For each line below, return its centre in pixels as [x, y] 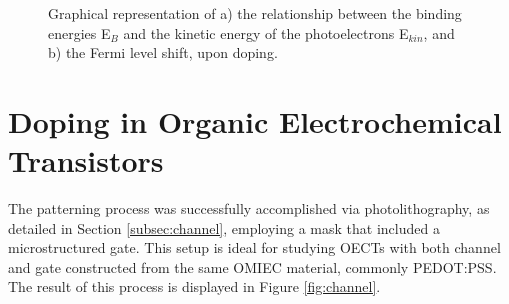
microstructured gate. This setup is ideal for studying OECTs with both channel [254, 247]
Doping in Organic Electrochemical [255, 120]
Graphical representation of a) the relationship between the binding [255, 13]
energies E [79, 32]
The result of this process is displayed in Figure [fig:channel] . [194, 286]
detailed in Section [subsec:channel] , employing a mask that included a [224, 227]
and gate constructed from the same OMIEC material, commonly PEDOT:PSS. [252, 266]
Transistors [86, 160]
